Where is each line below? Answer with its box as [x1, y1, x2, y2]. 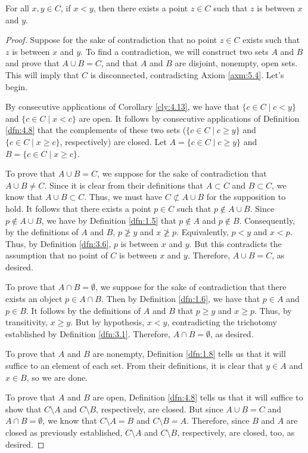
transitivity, [5, 316, 48, 328]
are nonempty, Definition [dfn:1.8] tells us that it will [92, 347, 286, 360]
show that [5, 402, 42, 415]
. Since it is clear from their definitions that [44, 178, 204, 191]
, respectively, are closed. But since [96, 402, 223, 415]
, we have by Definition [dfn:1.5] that [41, 214, 176, 226]
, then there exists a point [93, 2, 188, 14]
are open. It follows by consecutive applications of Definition [79, 112, 300, 124]
